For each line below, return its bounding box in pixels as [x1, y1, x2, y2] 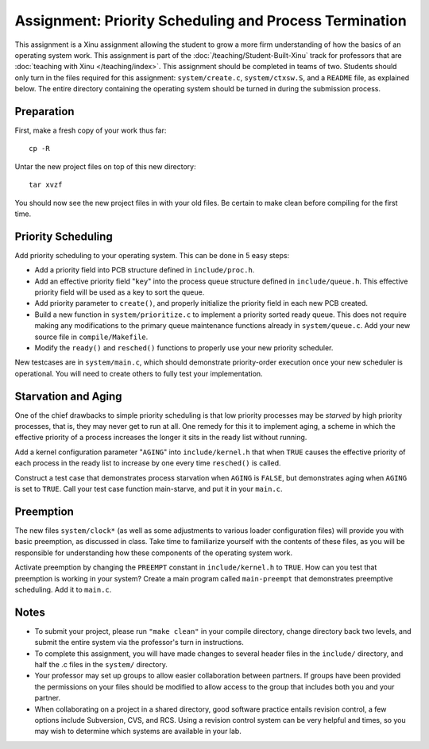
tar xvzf [29, 180, 63, 190]
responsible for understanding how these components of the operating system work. [14, 548, 293, 558]
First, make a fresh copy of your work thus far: [14, 125, 167, 135]
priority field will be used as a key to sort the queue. [34, 288, 205, 297]
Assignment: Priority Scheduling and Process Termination [14, 12, 407, 29]
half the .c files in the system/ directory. [34, 659, 168, 669]
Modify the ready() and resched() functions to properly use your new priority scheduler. [34, 343, 334, 353]
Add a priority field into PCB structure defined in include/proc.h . [34, 265, 255, 275]
